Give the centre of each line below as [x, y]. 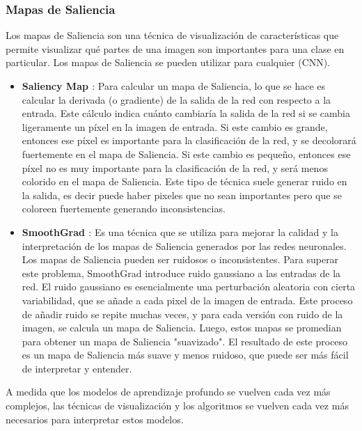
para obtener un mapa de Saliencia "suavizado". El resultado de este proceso [185, 341]
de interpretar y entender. [77, 368]
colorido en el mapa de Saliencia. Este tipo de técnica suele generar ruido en [184, 181]
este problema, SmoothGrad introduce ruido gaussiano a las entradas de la [181, 273]
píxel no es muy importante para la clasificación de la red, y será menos [175, 167]
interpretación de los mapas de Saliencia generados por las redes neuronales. [184, 245]
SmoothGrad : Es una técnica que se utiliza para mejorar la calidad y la [180, 232]
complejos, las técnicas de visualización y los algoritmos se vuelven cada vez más [177, 406]
